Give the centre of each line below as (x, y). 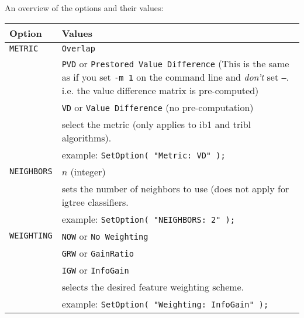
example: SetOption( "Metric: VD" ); (144, 154)
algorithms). (87, 137)
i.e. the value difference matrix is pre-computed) (160, 90)
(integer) (88, 171)
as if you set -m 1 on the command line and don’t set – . (175, 77)
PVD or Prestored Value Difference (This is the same (175, 63)
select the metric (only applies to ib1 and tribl (156, 124)
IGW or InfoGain (95, 269)
